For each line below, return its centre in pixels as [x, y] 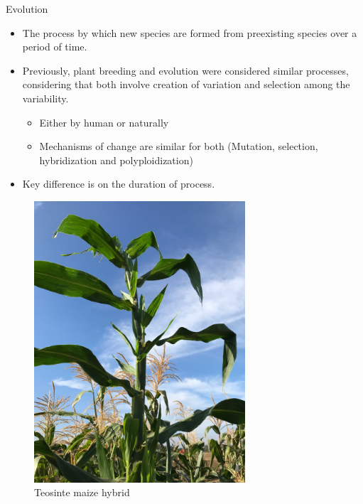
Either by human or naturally [104, 122]
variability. [45, 98]
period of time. [55, 47]
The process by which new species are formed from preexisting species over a [190, 32]
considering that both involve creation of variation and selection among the [186, 84]
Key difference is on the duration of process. [119, 184]
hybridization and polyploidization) [116, 160]
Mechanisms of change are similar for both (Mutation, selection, [179, 146]
